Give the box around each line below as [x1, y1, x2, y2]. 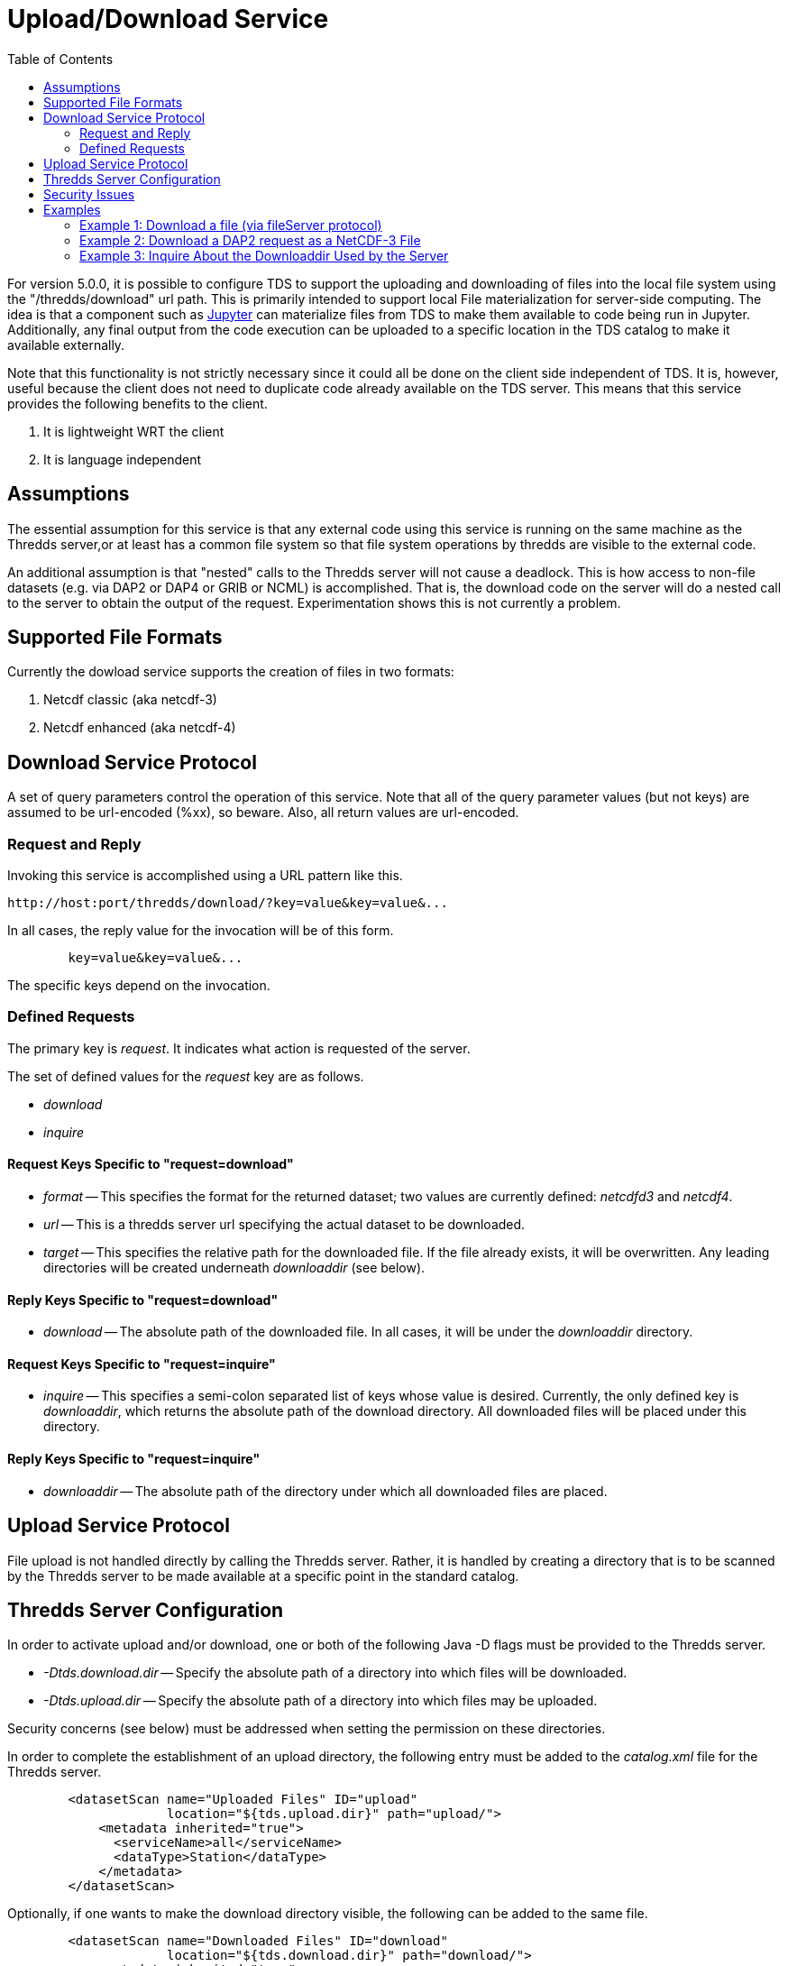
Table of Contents [7, 51, 114, 67]
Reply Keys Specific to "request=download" [7, 1291, 279, 1308]
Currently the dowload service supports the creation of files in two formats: [7, 664, 454, 680]
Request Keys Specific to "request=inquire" [7, 1355, 276, 1372]
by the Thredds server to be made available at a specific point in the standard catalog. [7, 1567, 519, 1584]
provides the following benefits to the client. [7, 395, 268, 411]
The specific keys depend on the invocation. [7, 978, 270, 994]
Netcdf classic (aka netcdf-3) [43, 692, 217, 708]
